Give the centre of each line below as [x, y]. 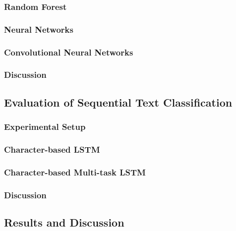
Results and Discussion [64, 222]
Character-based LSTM [52, 149]
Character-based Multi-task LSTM [75, 172]
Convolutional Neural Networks [69, 52]
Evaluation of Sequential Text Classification [118, 102]
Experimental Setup [45, 127]
